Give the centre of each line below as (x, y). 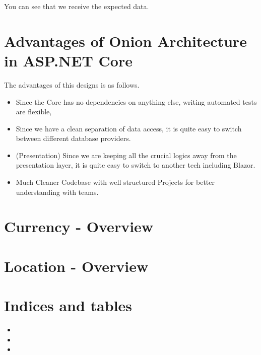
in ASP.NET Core (68, 60)
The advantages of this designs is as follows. (72, 84)
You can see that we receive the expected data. (77, 6)
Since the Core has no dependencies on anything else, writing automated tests (136, 101)
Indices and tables (68, 305)
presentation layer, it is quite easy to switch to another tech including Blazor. (136, 165)
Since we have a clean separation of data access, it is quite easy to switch (129, 128)
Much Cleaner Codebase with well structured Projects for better (115, 182)
